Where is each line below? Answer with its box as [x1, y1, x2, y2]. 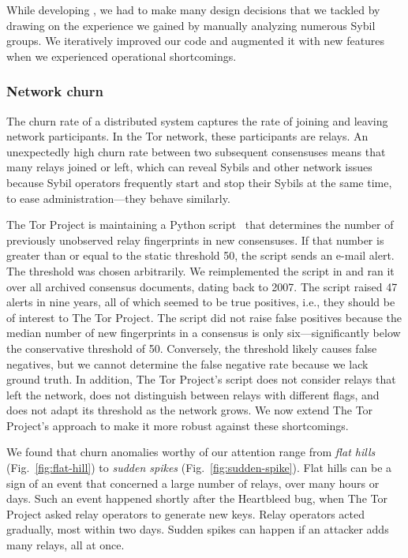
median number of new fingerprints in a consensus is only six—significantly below [6, 324, 401, 341]
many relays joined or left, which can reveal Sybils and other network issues [6, 159, 372, 175]
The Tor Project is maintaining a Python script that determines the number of [6, 216, 394, 233]
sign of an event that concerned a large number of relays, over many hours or [6, 474, 380, 491]
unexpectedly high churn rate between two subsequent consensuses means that [6, 143, 386, 159]
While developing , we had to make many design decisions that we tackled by [6, 2, 380, 17]
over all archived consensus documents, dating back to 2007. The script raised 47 [6, 278, 398, 294]
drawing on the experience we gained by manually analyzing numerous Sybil [6, 17, 376, 33]
